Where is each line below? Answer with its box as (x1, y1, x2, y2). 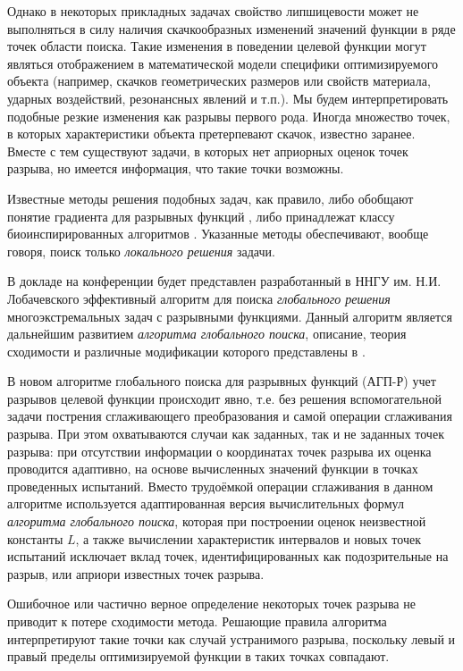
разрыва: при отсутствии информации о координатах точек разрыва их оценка (7, 441, 432, 460)
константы (7, 529, 63, 548)
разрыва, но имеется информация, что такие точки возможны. (7, 159, 344, 178)
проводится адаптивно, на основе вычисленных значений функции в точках (7, 459, 418, 478)
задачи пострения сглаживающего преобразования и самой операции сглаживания (7, 407, 452, 425)
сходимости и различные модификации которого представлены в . (7, 341, 366, 360)
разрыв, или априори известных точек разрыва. (7, 564, 265, 583)
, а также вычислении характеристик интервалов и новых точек (75, 529, 421, 548)
